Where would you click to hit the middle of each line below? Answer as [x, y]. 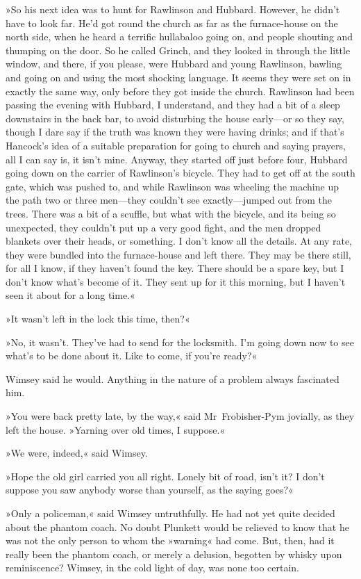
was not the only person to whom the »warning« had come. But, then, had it [170, 540]
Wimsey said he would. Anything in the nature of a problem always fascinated [173, 378]
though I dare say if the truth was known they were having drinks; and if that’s [175, 132]
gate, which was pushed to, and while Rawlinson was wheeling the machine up [172, 186]
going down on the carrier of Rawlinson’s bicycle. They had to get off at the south [180, 173]
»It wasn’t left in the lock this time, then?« [98, 319]
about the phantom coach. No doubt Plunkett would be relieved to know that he [177, 527]
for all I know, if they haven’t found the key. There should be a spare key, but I [175, 268]
